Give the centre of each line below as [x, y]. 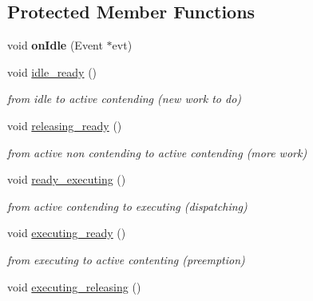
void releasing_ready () [65, 125]
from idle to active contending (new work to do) [125, 99]
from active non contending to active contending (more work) [157, 152]
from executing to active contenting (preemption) [126, 259]
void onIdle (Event [55, 45]
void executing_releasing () [74, 286]
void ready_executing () [67, 179]
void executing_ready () [67, 233]
